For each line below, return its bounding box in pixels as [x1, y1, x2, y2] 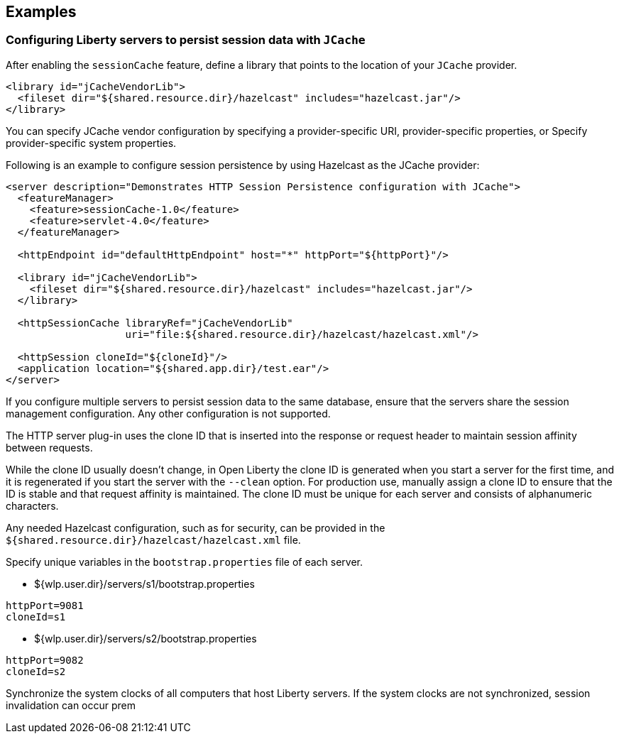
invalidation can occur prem [6, 699, 136, 711]
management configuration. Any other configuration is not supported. [6, 407, 331, 420]
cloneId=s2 [6, 665, 66, 677]
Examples [6, 3, 77, 21]
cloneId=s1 [6, 611, 66, 623]
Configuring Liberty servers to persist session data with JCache [6, 33, 366, 48]
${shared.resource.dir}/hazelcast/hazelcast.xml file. [6, 533, 301, 546]
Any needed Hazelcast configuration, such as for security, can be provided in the [6, 521, 385, 534]
